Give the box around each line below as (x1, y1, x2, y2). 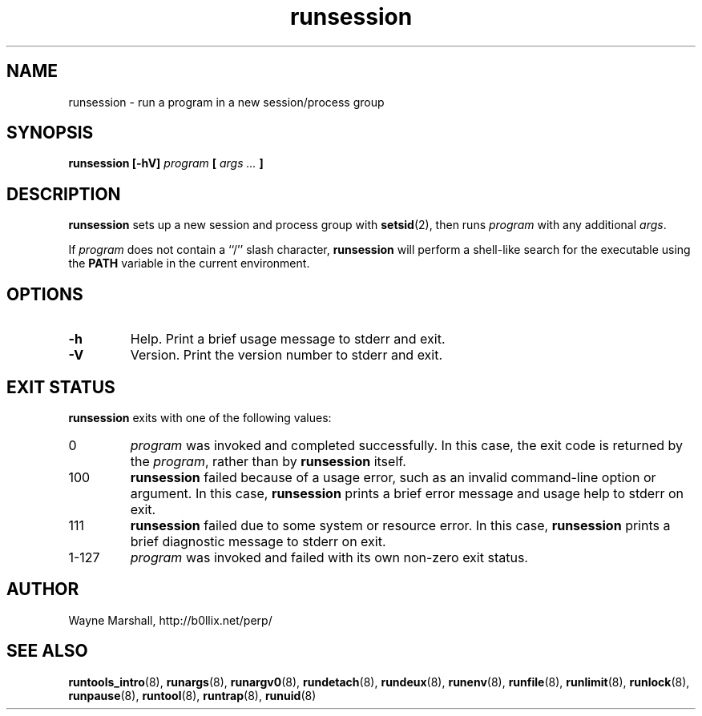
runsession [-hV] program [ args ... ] (68, 156, 264, 171)
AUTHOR (6, 579, 79, 600)
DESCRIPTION (6, 183, 121, 204)
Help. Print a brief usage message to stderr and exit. (130, 331, 446, 348)
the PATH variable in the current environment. (68, 256, 310, 271)
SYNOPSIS (6, 123, 94, 143)
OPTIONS (6, 284, 83, 304)
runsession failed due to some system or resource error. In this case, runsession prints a (130, 517, 671, 533)
